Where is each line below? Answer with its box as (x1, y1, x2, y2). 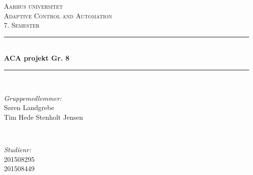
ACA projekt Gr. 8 (4, 53, 70, 63)
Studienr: (4, 144, 31, 154)
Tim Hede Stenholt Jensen (4, 111, 83, 122)
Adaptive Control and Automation (4, 10, 112, 20)
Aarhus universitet (4, 1, 63, 11)
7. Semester (4, 20, 40, 30)
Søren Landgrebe (4, 102, 54, 112)
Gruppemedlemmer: (4, 93, 62, 103)
